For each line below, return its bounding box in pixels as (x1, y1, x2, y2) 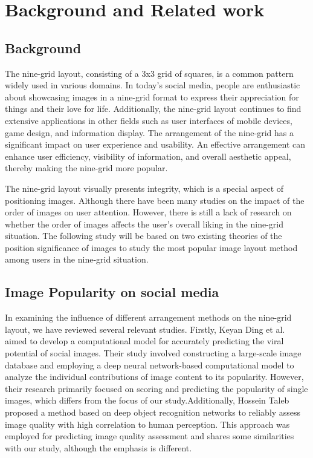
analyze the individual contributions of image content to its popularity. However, (5, 370, 304, 383)
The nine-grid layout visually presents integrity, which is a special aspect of (5, 182, 284, 194)
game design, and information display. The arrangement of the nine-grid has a (5, 126, 294, 139)
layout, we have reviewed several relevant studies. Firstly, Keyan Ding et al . (5, 322, 285, 335)
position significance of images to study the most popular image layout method (5, 241, 298, 254)
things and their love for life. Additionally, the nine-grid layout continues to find (5, 102, 302, 115)
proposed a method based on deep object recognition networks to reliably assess (5, 406, 301, 419)
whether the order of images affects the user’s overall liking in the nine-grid (5, 217, 283, 230)
